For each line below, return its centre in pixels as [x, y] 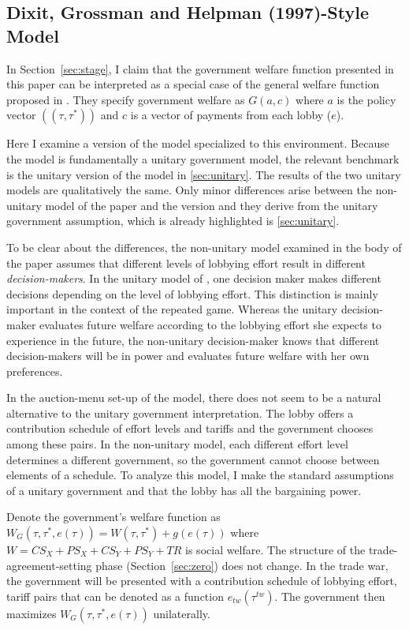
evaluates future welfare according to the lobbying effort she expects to [210, 324]
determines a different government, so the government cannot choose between [193, 459]
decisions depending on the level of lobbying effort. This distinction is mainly [192, 293]
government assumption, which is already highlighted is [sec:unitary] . [173, 221]
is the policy [366, 99]
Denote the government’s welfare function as [113, 517]
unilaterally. [182, 613]
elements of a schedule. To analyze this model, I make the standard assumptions [200, 475]
